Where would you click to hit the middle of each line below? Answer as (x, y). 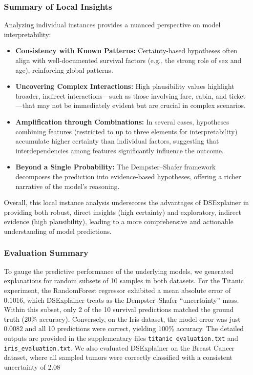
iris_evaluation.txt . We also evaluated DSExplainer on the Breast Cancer (119, 347)
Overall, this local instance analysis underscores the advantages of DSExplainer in (126, 202)
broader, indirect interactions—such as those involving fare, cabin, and (121, 95)
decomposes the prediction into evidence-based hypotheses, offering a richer (128, 176)
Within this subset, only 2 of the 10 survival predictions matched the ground (119, 309)
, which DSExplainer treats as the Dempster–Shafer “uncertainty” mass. (131, 300)
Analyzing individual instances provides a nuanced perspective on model (112, 25)
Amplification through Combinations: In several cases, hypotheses (122, 121)
